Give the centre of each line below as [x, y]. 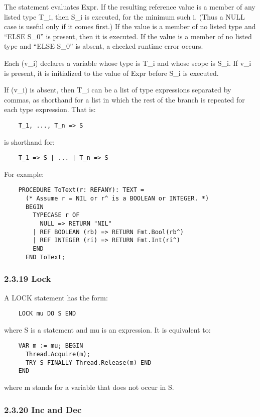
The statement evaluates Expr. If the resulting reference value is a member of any [130, 7]
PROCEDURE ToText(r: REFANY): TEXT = [81, 190]
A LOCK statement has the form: [56, 297]
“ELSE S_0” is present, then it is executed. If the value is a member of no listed [128, 36]
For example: [24, 174]
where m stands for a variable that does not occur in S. [89, 387]
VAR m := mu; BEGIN [51, 346]
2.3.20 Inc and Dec [43, 409]
